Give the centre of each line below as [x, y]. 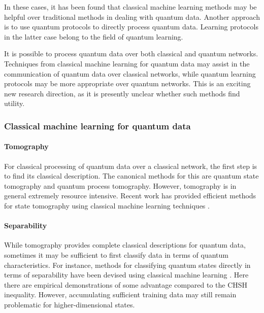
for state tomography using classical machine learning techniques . [107, 205]
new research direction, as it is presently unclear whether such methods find [122, 93]
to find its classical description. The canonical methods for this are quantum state [131, 176]
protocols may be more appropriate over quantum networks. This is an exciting [127, 83]
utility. [14, 103]
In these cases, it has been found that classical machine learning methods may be [130, 7]
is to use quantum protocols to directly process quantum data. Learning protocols [131, 27]
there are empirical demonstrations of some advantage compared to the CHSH [126, 284]
